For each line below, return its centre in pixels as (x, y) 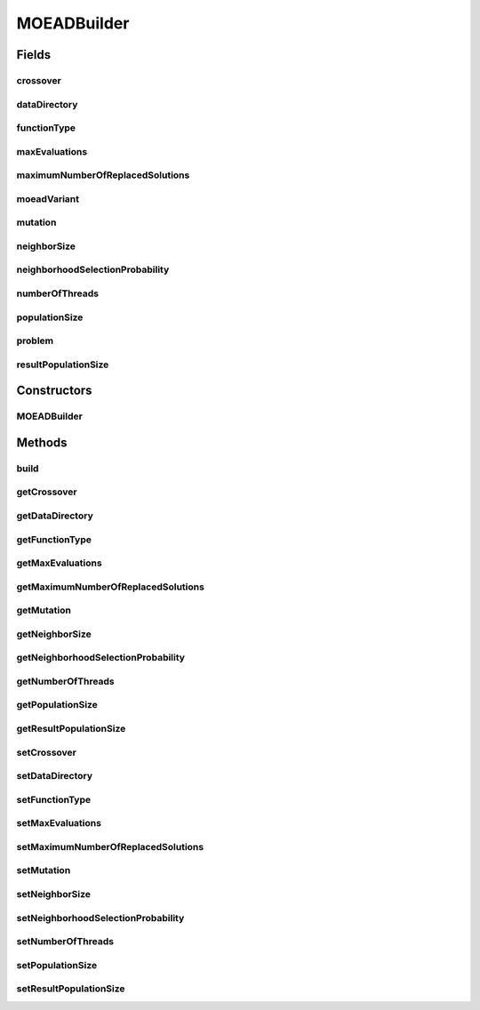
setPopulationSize (57, 965)
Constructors (54, 391)
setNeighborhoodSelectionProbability (100, 918)
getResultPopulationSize (71, 729)
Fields (34, 55)
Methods (42, 442)
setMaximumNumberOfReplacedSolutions (110, 846)
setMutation (44, 870)
